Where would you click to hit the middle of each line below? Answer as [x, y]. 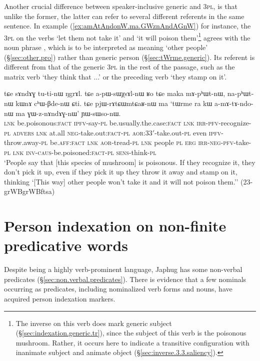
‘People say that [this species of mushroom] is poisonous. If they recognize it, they [130, 162]
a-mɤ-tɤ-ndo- [234, 103]
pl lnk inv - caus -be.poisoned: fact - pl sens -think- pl [80, 152]
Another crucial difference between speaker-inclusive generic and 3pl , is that [121, 6]
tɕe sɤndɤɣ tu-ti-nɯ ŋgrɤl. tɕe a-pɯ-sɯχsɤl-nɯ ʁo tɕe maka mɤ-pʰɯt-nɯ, [115, 93]
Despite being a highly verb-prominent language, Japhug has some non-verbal [123, 269]
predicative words [66, 245]
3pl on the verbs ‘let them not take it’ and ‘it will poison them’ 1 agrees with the [127, 36]
